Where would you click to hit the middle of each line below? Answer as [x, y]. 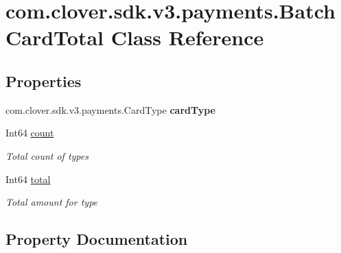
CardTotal [55, 37]
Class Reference [187, 37]
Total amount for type [52, 202]
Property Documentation [97, 239]
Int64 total [28, 179]
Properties [44, 81]
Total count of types [47, 155]
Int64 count [30, 133]
